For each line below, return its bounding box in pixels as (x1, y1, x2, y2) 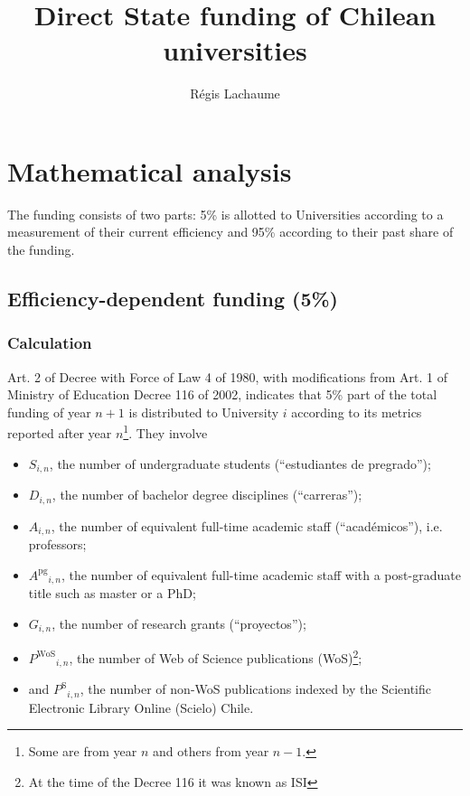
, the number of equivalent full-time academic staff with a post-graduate (61, 565, 461, 584)
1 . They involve (123, 421, 208, 443)
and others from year (153, 742, 269, 761)
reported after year (7, 424, 112, 443)
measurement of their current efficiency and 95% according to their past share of (7, 222, 454, 241)
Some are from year (28, 742, 137, 761)
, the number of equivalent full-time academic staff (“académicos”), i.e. (51, 516, 443, 535)
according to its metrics (291, 402, 422, 421)
